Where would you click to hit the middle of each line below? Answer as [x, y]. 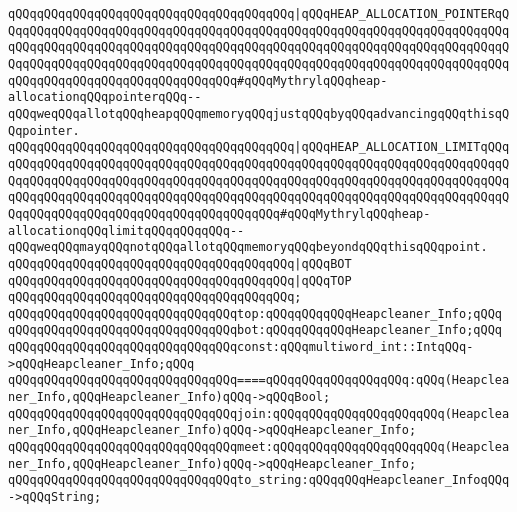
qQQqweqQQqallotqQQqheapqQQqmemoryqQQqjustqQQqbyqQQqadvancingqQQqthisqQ [259, 113]
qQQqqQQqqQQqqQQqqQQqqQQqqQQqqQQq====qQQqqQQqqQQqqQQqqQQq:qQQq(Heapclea [259, 380]
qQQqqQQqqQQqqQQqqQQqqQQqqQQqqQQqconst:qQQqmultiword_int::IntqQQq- [241, 347]
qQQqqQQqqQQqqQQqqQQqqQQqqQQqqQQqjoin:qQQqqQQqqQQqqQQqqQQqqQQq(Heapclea [259, 413]
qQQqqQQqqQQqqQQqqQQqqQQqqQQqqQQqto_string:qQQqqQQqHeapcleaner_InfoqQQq [259, 480]
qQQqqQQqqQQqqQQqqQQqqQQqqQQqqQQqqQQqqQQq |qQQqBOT [180, 263]
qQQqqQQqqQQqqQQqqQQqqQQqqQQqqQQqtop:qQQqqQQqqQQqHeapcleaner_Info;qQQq [255, 313]
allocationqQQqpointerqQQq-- [105, 97]
